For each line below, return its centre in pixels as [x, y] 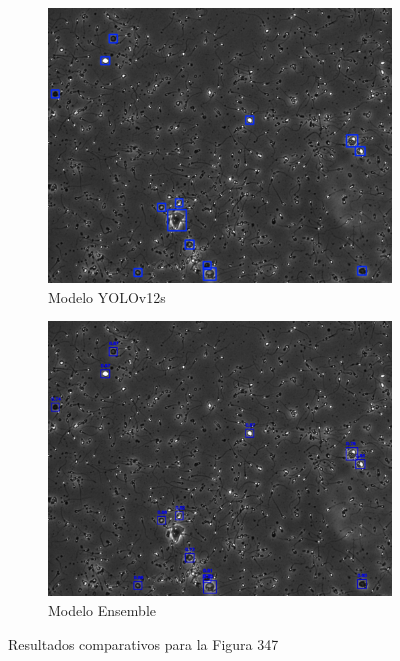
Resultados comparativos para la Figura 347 [143, 643]
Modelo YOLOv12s [107, 296]
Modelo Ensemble [102, 610]
